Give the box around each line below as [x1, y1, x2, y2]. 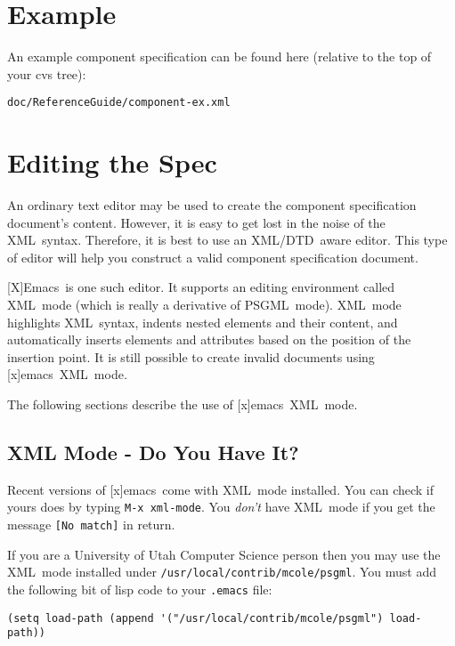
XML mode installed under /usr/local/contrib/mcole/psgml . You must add [7, 562, 436, 581]
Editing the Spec [7, 144, 217, 181]
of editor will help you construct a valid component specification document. [7, 247, 418, 266]
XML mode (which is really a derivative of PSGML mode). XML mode [7, 295, 402, 314]
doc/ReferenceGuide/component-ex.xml [7, 96, 231, 109]
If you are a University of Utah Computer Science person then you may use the [7, 545, 441, 563]
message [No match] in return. [7, 515, 175, 534]
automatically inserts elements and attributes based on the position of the [7, 330, 411, 349]
